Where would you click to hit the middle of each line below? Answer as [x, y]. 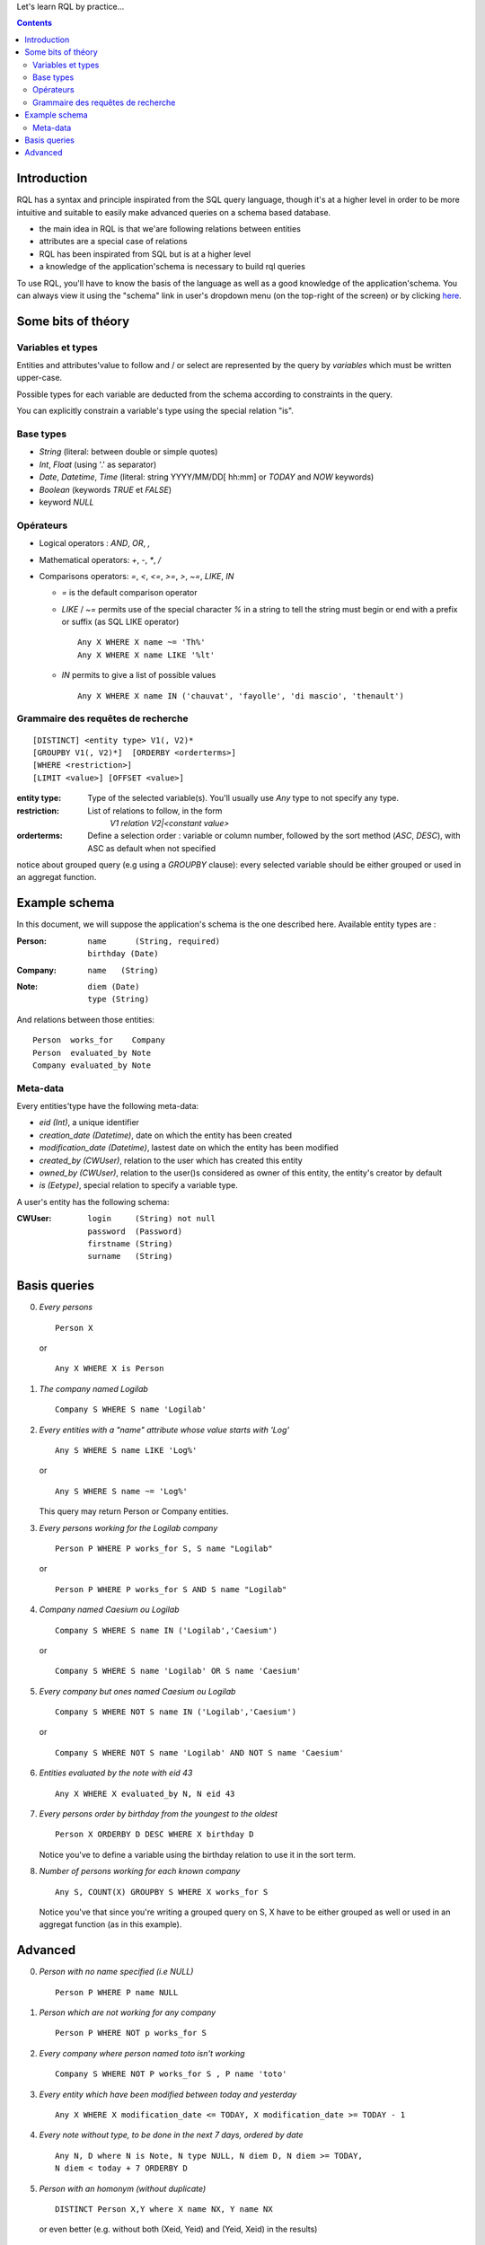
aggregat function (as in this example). [110, 1924]
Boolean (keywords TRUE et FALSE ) [106, 489]
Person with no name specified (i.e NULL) [116, 1972]
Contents [35, 23]
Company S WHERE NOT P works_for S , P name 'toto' [171, 2074]
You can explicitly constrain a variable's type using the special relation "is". [155, 411]
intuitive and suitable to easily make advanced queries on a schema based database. [174, 212]
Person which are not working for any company [128, 2012]
